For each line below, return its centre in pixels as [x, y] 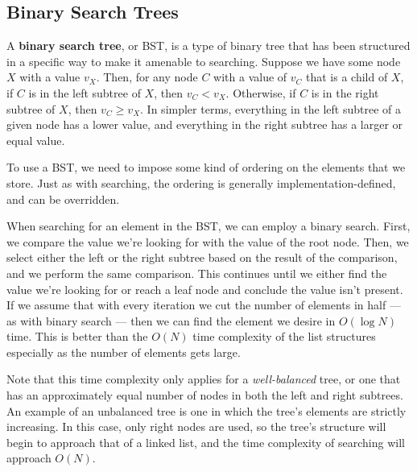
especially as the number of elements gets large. [124, 352]
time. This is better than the [77, 336]
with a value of [250, 77]
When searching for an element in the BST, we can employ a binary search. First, [208, 226]
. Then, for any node [147, 77]
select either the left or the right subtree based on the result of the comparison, [202, 257]
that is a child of [347, 77]
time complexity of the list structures [284, 336]
